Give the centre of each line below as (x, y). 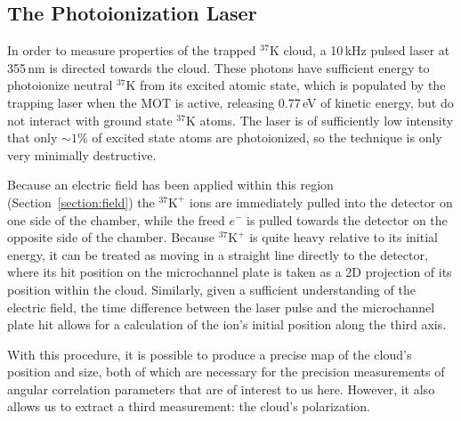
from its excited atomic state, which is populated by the (293, 85)
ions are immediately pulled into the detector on (321, 202)
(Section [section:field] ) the (81, 202)
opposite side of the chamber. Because (111, 237)
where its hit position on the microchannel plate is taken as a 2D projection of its (230, 272)
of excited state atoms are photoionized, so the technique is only (267, 138)
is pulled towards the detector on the (347, 219)
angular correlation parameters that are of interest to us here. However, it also (221, 389)
